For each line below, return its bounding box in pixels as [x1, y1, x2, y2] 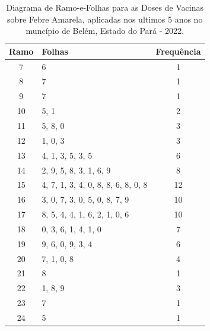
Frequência [155, 45, 201, 57]
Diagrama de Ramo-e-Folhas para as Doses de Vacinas [6, 1, 204, 13]
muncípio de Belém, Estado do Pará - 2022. [26, 24, 184, 37]
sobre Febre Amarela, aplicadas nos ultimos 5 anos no [7, 12, 203, 25]
